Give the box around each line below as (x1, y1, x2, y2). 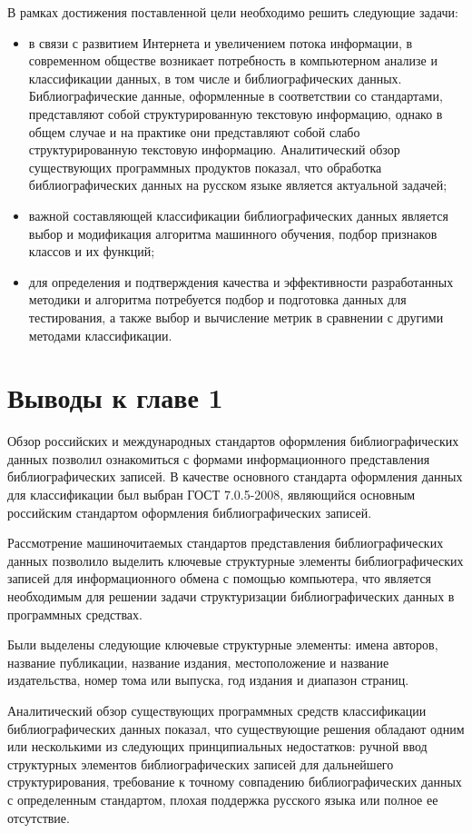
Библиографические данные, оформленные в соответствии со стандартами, (28, 86, 443, 105)
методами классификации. (28, 325, 172, 344)
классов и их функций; (28, 242, 155, 261)
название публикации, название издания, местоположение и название (7, 652, 389, 671)
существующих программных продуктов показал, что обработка (28, 157, 382, 176)
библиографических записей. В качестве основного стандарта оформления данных (7, 467, 463, 486)
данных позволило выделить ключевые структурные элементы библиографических (7, 550, 464, 570)
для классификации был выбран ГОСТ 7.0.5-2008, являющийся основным (7, 485, 416, 503)
